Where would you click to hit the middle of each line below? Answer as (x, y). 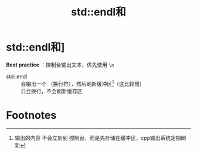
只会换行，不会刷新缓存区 (52, 91)
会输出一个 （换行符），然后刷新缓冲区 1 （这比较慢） (83, 83)
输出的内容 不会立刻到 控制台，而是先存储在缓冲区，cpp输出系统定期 (98, 138)
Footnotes (31, 115)
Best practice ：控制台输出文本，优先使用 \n (60, 65)
